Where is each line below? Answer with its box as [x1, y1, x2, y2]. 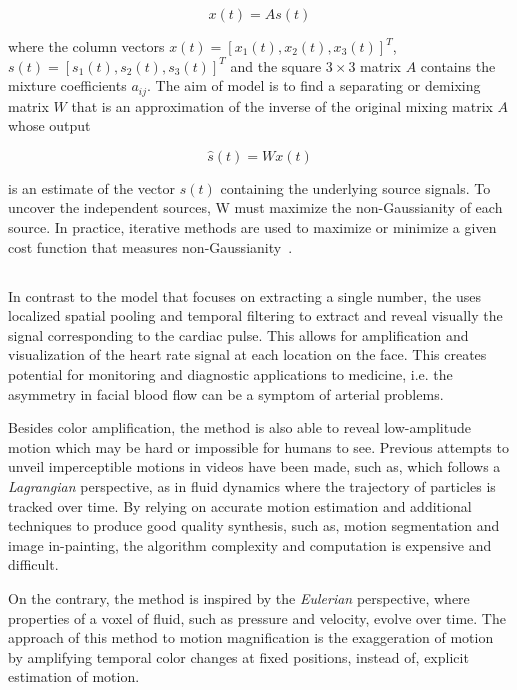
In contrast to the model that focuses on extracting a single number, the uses [8, 285, 482, 306]
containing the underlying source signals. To [220, 177, 491, 198]
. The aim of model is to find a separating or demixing [147, 75, 481, 96]
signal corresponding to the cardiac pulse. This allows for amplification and [8, 324, 469, 345]
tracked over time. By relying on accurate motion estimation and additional [8, 495, 472, 516]
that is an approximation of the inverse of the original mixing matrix [71, 95, 493, 116]
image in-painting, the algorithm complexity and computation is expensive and [8, 534, 492, 555]
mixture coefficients [8, 75, 127, 96]
